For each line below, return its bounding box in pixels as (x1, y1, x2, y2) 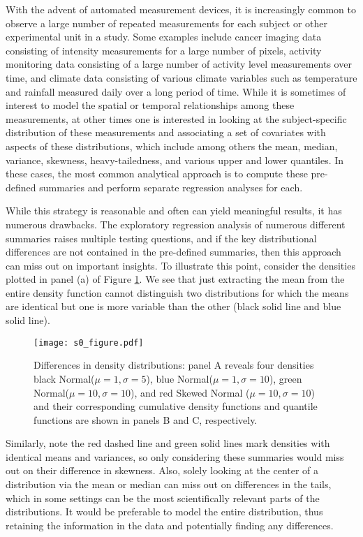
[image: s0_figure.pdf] (34, 337, 144, 348)
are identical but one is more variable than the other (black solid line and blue (6, 299, 341, 314)
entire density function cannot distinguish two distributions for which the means (6, 285, 349, 300)
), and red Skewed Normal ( (131, 385, 250, 399)
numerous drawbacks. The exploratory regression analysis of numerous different (6, 216, 346, 231)
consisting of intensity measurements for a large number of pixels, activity (6, 43, 322, 57)
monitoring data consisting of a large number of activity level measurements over (6, 57, 352, 71)
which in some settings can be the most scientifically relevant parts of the (6, 490, 320, 505)
